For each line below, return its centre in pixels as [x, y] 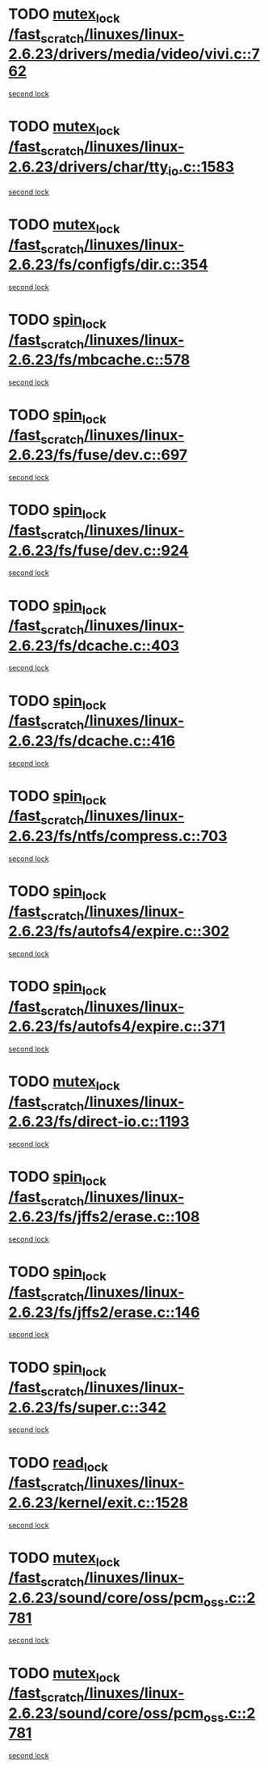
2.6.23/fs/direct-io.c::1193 [99, 1122]
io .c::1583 [201, 168]
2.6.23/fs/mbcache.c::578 [99, 360]
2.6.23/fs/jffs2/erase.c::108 [104, 1217]
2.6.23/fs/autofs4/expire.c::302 [119, 931]
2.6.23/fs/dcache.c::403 [94, 645]
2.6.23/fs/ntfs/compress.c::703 [118, 836]
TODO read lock [59, 1464]
